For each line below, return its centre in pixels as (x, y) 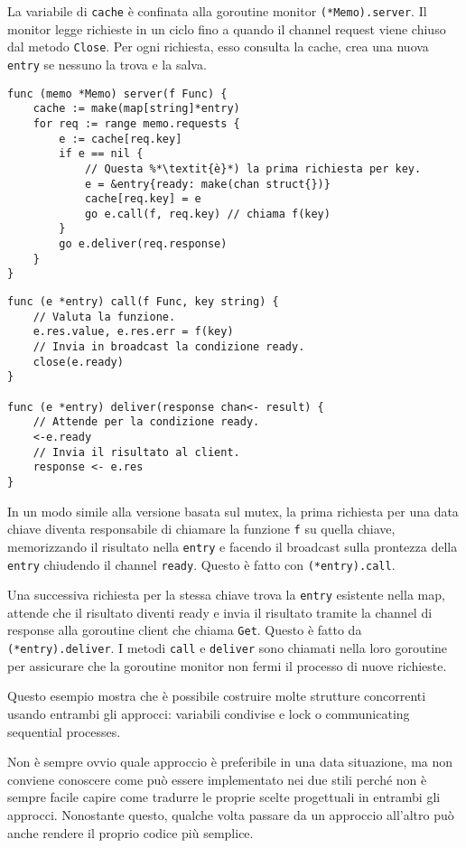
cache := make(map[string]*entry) (136, 109)
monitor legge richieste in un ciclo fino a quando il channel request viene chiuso (227, 28)
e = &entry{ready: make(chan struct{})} (207, 184)
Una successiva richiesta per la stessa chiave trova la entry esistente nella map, (226, 595)
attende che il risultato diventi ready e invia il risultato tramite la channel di (220, 612)
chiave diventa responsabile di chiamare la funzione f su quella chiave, (201, 529)
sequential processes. (64, 731)
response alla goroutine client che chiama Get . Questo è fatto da (185, 630)
